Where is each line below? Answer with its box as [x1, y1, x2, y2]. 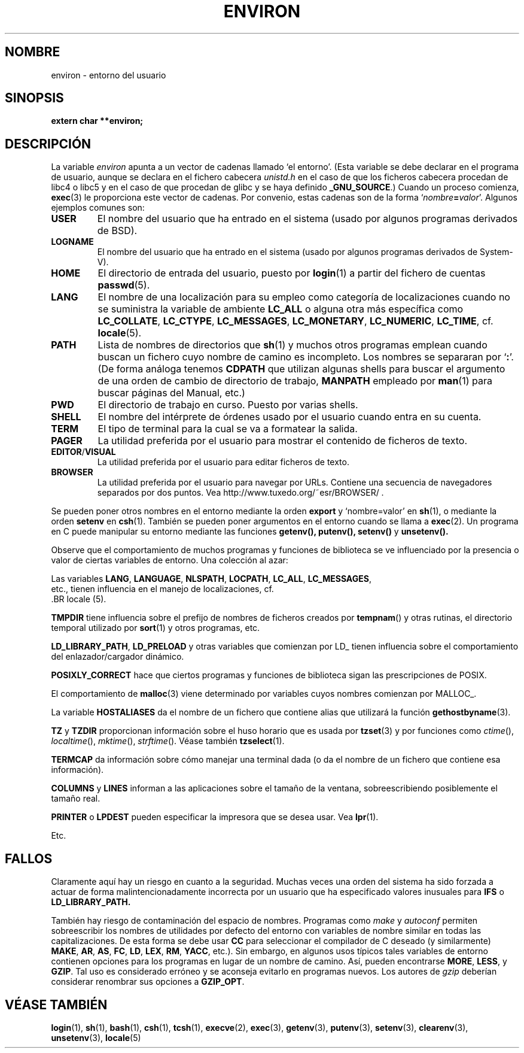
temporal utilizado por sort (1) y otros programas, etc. [51, 623, 260, 633]
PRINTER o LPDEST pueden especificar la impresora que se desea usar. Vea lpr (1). [51, 812, 379, 823]
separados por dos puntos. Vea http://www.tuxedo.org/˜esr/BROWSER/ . [97, 487, 384, 498]
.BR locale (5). [51, 594, 106, 605]
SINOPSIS [5, 90, 64, 106]
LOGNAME [51, 236, 94, 247]
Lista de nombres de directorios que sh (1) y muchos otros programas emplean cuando [98, 339, 488, 351]
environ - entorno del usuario [51, 69, 166, 80]
